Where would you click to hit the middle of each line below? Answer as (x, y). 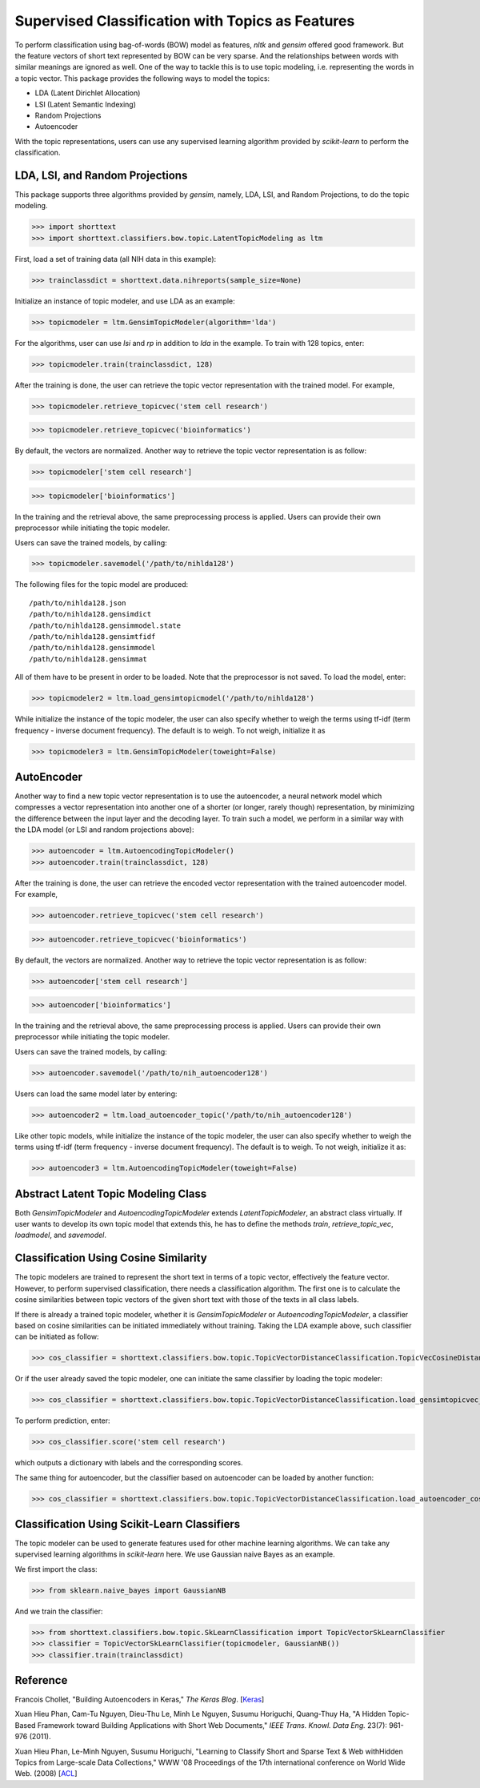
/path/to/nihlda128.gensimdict (90, 614)
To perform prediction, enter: (63, 1420)
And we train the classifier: (59, 1611)
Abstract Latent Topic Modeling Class (111, 1193)
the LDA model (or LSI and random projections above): (104, 830)
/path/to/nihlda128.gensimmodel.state (105, 625)
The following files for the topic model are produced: (102, 585)
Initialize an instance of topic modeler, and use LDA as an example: (125, 301)
